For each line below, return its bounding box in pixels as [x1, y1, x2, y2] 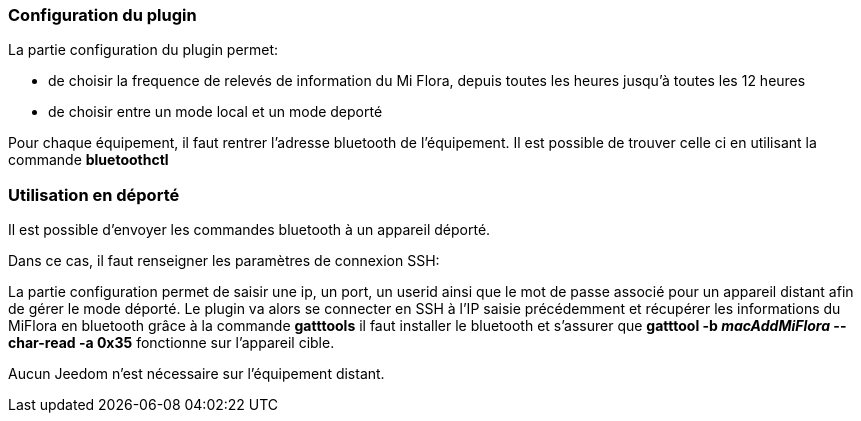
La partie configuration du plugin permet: [8, 41, 279, 59]
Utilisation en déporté [8, 184, 180, 205]
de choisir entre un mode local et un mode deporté [48, 103, 383, 121]
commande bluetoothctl [8, 151, 169, 169]
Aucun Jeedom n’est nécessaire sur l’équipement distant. [8, 365, 385, 383]
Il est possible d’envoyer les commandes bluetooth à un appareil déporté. [8, 221, 491, 239]
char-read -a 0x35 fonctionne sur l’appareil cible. [8, 334, 335, 352]
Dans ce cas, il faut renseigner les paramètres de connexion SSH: [8, 252, 440, 270]
